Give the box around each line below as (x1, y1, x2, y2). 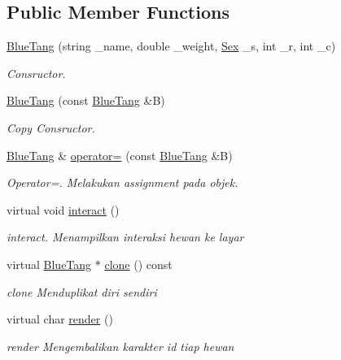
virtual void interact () (7, 201, 120, 218)
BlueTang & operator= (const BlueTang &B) (7, 146, 233, 163)
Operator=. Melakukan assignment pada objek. (7, 174, 238, 191)
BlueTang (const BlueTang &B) (7, 92, 165, 109)
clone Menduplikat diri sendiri (7, 283, 157, 300)
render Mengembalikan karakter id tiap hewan (7, 337, 234, 354)
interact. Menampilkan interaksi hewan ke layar (7, 228, 244, 245)
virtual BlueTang (7, 255, 92, 272)
